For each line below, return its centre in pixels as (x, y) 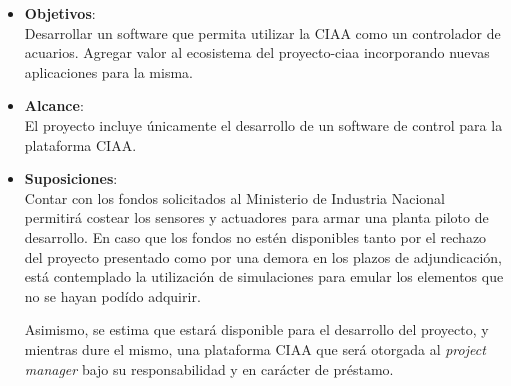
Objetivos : (60, 13)
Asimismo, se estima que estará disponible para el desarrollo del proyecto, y (256, 329)
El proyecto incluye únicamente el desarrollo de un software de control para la (263, 124)
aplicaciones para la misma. (108, 71)
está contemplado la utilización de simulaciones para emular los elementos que (264, 276)
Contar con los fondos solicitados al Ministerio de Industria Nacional (235, 197)
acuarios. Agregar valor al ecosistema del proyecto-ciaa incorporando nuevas (257, 52)
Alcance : (54, 105)
